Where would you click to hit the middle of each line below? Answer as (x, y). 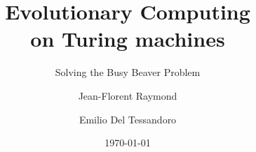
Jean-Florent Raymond (128, 95)
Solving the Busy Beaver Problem (128, 72)
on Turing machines (128, 39)
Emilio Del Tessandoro (128, 119)
